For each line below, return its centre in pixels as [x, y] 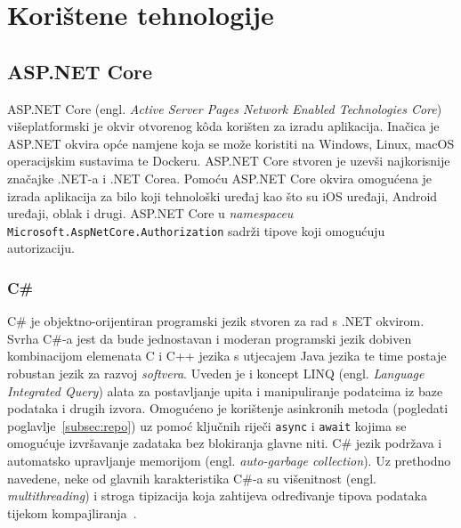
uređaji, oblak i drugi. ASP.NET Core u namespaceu [150, 213]
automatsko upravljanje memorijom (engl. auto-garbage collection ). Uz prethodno [229, 461]
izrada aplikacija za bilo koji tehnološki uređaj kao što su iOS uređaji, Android [222, 195]
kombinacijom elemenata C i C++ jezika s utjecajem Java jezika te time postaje [227, 356]
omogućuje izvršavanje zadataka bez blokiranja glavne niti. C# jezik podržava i [225, 443]
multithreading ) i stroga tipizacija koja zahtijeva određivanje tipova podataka [217, 496]
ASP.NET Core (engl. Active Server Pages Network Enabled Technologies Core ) [225, 108]
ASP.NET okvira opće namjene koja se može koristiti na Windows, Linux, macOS [231, 143]
